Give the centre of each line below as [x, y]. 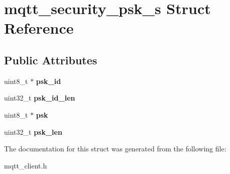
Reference [39, 28]
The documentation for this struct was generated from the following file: [115, 149]
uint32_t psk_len [33, 132]
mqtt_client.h [26, 165]
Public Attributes [51, 60]
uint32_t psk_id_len [40, 98]
